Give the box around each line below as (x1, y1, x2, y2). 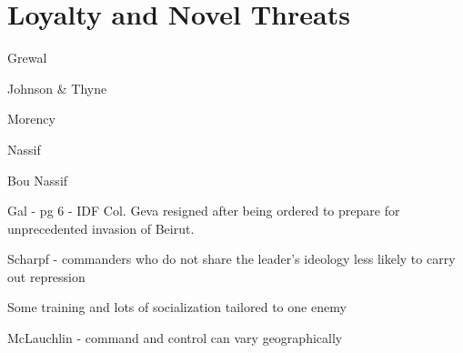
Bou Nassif (7, 170, 68, 189)
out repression (7, 267, 86, 286)
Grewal (7, 48, 47, 67)
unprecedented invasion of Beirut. (7, 218, 195, 237)
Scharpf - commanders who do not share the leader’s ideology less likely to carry (7, 249, 456, 268)
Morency (7, 109, 55, 128)
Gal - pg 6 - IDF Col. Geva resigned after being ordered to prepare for (7, 201, 400, 220)
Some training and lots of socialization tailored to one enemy (7, 298, 347, 317)
